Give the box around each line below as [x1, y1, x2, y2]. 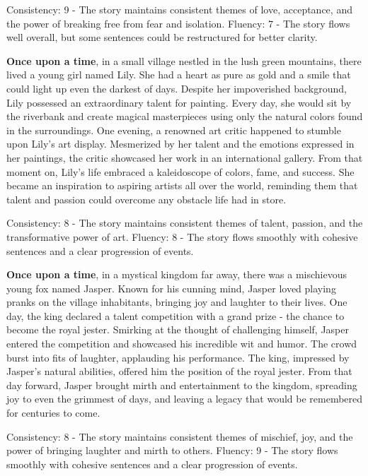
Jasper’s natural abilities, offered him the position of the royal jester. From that [6, 364, 352, 379]
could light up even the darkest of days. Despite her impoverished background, [6, 81, 347, 95]
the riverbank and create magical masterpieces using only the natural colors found [6, 109, 363, 124]
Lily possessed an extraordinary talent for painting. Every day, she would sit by [6, 95, 352, 109]
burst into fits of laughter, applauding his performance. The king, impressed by [6, 350, 350, 364]
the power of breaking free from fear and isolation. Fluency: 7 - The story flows [6, 16, 350, 30]
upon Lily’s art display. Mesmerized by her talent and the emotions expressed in [6, 136, 355, 151]
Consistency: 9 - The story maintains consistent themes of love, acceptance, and [6, 2, 352, 16]
